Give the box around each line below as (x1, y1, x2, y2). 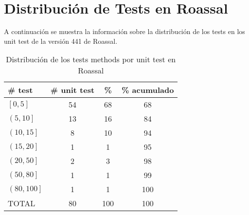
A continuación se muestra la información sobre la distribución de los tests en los (4, 26, 245, 36)
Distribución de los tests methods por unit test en (6, 54, 176, 65)
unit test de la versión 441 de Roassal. (4, 36, 118, 46)
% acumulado (122, 84, 174, 96)
